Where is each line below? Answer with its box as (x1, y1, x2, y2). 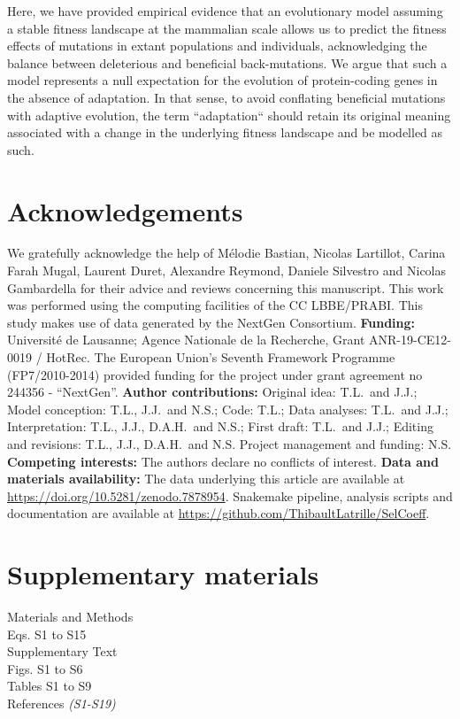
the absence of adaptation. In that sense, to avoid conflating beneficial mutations (7, 88, 446, 106)
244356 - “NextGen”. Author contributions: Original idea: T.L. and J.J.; (7, 383, 418, 401)
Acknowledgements (7, 192, 243, 228)
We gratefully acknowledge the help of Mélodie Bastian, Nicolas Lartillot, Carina (7, 244, 446, 262)
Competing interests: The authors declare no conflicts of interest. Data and (7, 452, 440, 470)
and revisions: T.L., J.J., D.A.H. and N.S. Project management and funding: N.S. (7, 435, 452, 452)
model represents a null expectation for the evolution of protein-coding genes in (7, 71, 438, 89)
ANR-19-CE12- (369, 330, 451, 349)
